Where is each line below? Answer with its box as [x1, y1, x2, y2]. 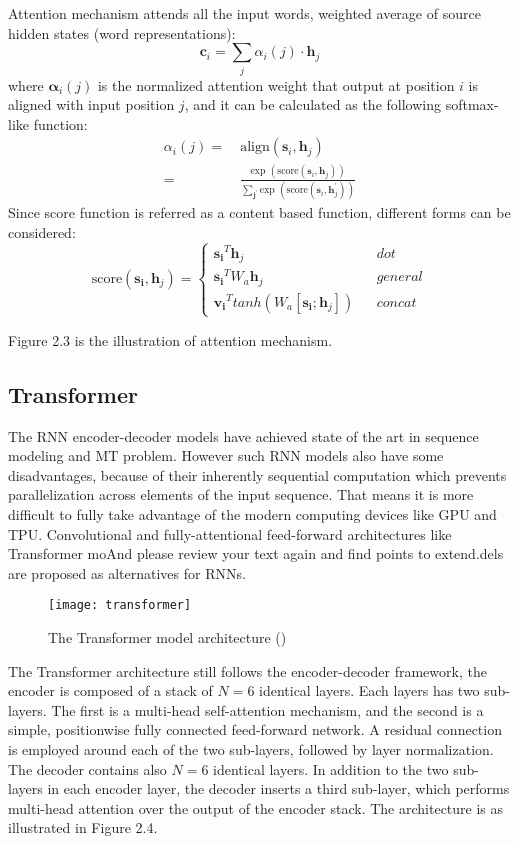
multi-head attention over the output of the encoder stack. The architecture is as [8, 797, 504, 818]
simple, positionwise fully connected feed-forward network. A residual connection [8, 719, 502, 740]
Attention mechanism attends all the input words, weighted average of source [8, 3, 481, 23]
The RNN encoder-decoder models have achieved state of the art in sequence [8, 425, 479, 446]
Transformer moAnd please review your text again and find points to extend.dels [8, 543, 504, 564]
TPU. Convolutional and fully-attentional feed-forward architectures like [8, 523, 452, 544]
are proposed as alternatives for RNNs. [8, 562, 246, 583]
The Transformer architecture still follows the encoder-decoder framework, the [8, 660, 487, 681]
